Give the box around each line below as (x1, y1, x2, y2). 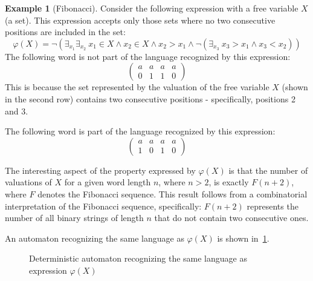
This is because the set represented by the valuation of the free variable (5, 81, 269, 93)
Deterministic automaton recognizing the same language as (29, 252, 247, 265)
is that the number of (228, 164, 308, 176)
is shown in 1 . (217, 231, 269, 244)
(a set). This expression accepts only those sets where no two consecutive (5, 13, 276, 26)
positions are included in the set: (5, 25, 126, 38)
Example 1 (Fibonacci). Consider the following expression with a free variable (5, 2, 298, 14)
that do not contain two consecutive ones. (154, 211, 309, 224)
